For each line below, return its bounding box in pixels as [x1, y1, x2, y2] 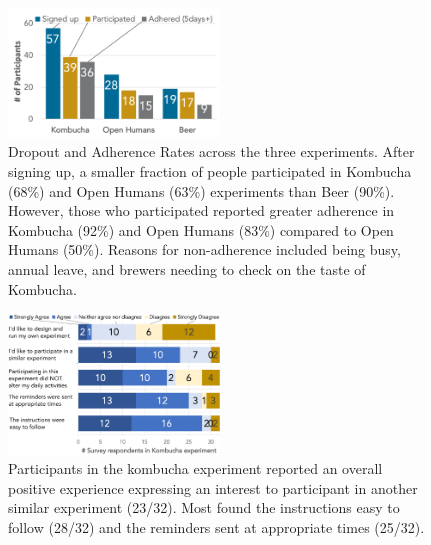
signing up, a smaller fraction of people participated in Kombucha [8, 161, 412, 182]
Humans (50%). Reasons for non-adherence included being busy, [8, 239, 401, 260]
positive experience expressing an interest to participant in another [8, 477, 418, 498]
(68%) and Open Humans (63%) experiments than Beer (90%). [8, 180, 395, 201]
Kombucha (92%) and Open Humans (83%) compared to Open [8, 219, 394, 240]
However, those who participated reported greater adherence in [8, 200, 395, 221]
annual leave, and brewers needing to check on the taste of [8, 259, 366, 280]
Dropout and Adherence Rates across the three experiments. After [8, 141, 415, 162]
